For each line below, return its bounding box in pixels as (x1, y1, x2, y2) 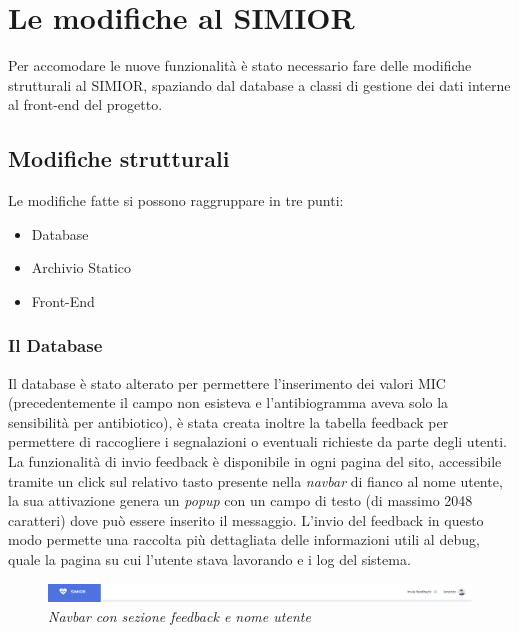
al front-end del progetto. (8, 94, 163, 115)
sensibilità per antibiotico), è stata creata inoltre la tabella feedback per (8, 411, 449, 432)
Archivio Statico (31, 257, 132, 278)
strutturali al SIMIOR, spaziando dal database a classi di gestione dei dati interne (8, 74, 511, 95)
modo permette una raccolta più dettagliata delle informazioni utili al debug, (8, 529, 480, 550)
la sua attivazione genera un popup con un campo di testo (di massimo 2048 (8, 490, 473, 511)
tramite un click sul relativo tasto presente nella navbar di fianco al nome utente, (8, 470, 503, 491)
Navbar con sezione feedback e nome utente (48, 605, 311, 626)
